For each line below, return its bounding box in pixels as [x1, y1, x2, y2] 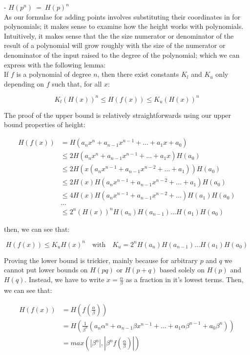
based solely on [159, 265, 205, 275]
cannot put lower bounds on [4, 265, 88, 275]
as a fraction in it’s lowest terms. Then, [125, 274, 244, 285]
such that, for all [52, 78, 102, 89]
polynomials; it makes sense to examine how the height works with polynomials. [4, 21, 244, 31]
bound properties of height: [4, 119, 85, 130]
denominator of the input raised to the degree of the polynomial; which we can [4, 49, 240, 60]
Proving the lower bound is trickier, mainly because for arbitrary [4, 255, 198, 265]
